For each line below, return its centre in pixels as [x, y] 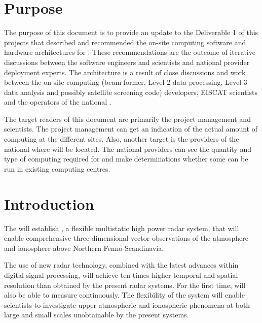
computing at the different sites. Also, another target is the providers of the [122, 139]
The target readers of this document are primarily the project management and [127, 119]
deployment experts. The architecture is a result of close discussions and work [125, 72]
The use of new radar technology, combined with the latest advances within [121, 265]
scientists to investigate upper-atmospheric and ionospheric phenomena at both [127, 304]
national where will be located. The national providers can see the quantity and [128, 149]
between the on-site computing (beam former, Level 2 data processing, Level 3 [126, 82]
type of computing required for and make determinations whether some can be [126, 159]
